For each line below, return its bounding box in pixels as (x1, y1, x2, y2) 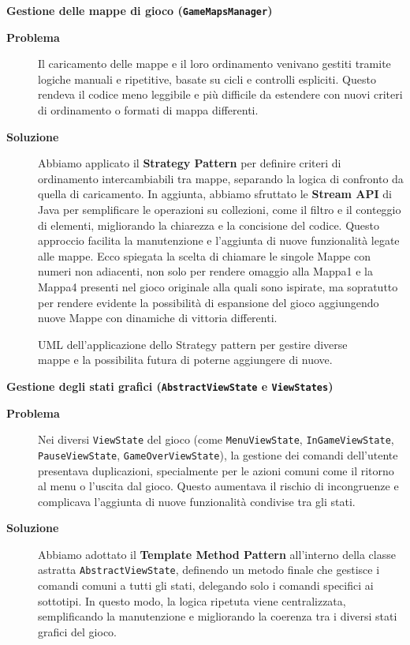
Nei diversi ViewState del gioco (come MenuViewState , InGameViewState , (38, 431, 394, 448)
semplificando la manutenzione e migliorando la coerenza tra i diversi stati (38, 608, 397, 624)
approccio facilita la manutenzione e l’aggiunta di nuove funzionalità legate (38, 232, 400, 249)
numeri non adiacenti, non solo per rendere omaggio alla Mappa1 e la (38, 263, 373, 279)
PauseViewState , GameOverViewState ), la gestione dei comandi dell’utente (38, 446, 398, 463)
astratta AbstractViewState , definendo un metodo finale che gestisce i (38, 561, 380, 578)
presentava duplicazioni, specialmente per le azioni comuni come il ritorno (38, 462, 394, 478)
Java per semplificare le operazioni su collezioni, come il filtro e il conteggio (38, 201, 401, 217)
